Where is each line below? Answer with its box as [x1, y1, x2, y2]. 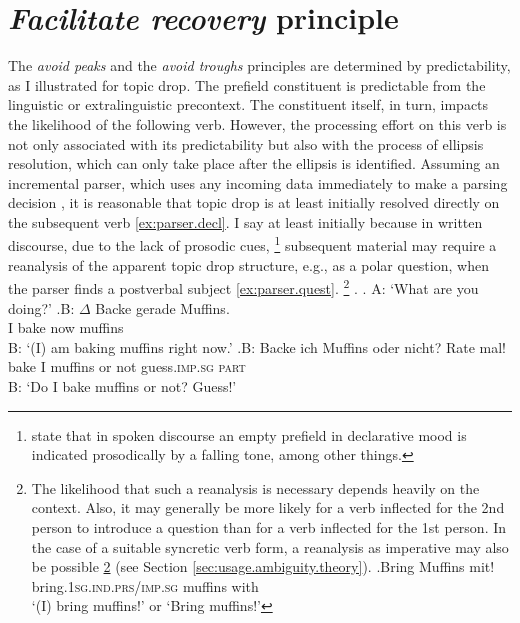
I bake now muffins [8, 317, 124, 338]
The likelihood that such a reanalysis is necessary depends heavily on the [31, 477, 480, 498]
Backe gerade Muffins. [95, 297, 230, 318]
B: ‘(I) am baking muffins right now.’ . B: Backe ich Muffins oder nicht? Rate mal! [8, 336, 506, 357]
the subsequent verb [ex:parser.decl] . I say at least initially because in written [8, 211, 483, 232]
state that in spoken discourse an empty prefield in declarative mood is [31, 424, 467, 445]
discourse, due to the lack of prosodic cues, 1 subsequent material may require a [8, 232, 497, 256]
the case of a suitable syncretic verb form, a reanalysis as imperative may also [31, 536, 509, 557]
